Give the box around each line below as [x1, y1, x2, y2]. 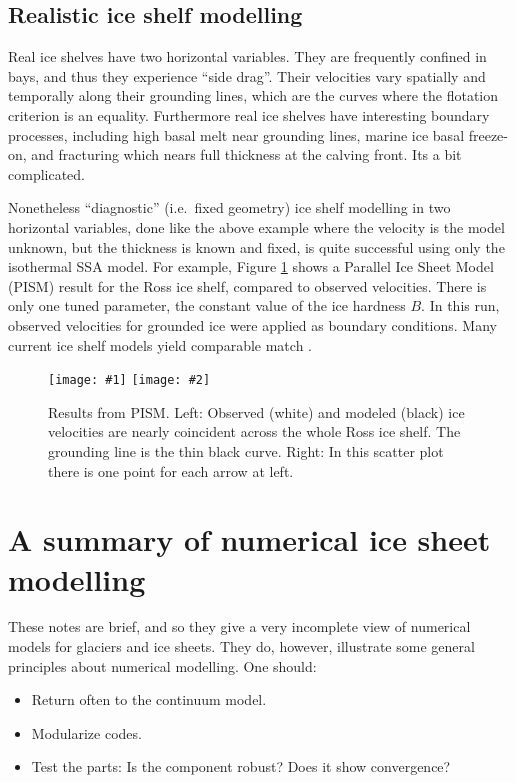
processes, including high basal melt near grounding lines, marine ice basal [8, 124, 465, 145]
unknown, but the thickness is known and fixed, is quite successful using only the [8, 236, 505, 257]
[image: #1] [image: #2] [48, 373, 211, 388]
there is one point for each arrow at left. [48, 460, 294, 481]
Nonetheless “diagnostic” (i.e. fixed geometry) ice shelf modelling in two [8, 197, 451, 218]
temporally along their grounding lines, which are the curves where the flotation [8, 85, 499, 106]
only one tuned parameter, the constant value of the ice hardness [8, 295, 406, 316]
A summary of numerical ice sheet [8, 519, 491, 560]
